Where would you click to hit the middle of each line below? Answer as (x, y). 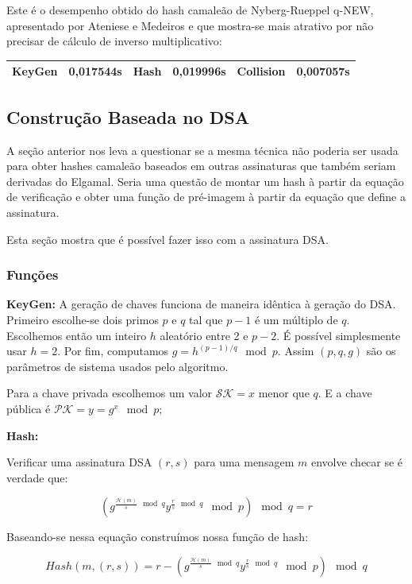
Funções (33, 275)
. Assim (296, 351)
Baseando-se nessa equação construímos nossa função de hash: (158, 537)
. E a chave (345, 393)
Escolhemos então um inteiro (77, 335)
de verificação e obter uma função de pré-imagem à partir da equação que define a (206, 197)
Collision (261, 71)
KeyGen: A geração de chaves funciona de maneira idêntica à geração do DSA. (201, 304)
